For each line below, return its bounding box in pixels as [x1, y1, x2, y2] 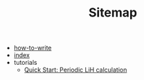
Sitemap [88, 5, 138, 21]
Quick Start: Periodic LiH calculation [24, 66, 127, 74]
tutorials [13, 59, 37, 67]
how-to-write [13, 43, 52, 52]
